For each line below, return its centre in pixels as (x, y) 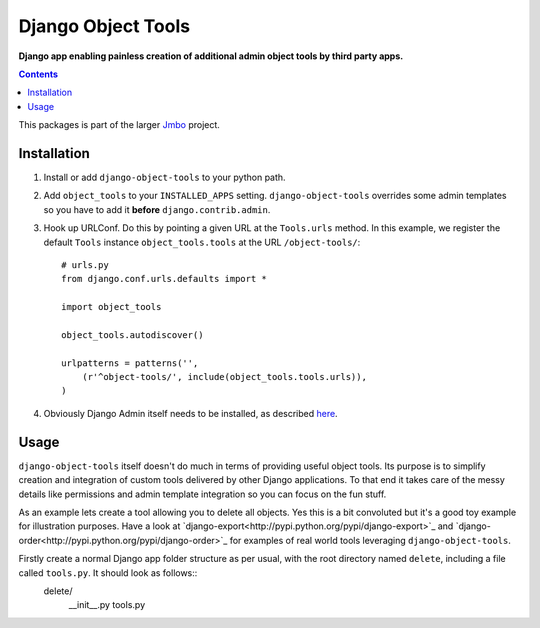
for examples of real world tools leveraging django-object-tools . (370, 540)
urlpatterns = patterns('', (130, 363)
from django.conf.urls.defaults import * (164, 279)
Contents (38, 74)
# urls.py (85, 264)
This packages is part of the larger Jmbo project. (119, 125)
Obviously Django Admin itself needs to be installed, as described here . (191, 413)
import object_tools (111, 307)
